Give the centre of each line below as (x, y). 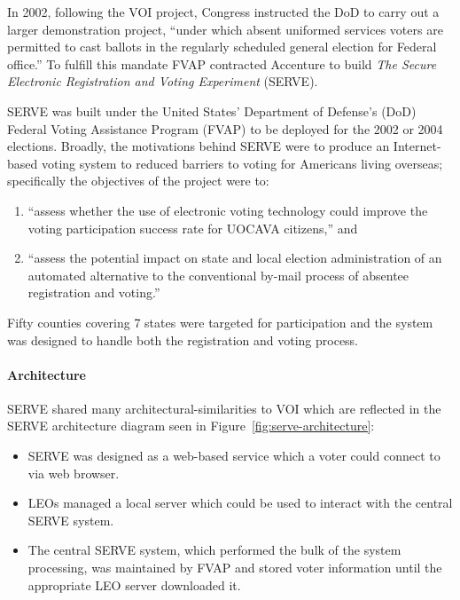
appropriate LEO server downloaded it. (134, 584)
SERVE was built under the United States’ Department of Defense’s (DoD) (212, 111)
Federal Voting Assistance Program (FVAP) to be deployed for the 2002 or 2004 (225, 128)
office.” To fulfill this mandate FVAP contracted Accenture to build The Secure (222, 63)
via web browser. (74, 473)
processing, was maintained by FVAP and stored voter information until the (235, 568)
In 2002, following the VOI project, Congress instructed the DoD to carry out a (223, 12)
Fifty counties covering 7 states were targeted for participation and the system (220, 322)
